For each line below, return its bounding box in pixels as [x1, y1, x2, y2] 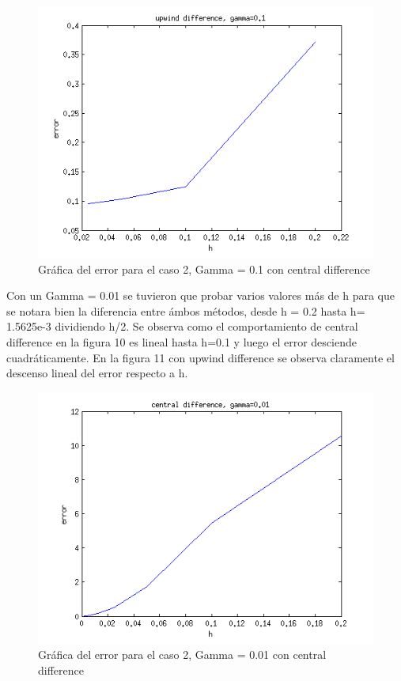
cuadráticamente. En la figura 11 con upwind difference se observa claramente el [6, 349, 395, 365]
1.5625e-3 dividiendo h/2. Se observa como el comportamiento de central [6, 318, 358, 335]
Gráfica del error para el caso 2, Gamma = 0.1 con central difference [38, 260, 370, 277]
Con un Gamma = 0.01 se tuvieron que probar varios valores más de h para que [6, 287, 395, 304]
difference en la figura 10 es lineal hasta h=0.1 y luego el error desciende [6, 333, 357, 350]
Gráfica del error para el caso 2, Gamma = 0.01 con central [38, 646, 327, 663]
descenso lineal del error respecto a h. [6, 365, 188, 381]
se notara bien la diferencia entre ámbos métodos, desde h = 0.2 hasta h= [6, 302, 365, 319]
